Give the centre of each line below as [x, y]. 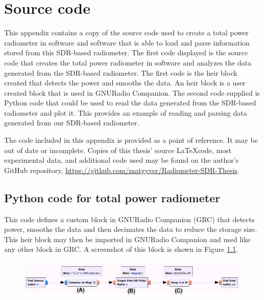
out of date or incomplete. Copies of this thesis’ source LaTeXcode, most [118, 150]
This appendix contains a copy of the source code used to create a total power [126, 33]
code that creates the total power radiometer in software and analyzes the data [128, 62]
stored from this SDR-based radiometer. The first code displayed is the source [126, 52]
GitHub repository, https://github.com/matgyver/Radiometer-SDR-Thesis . [122, 170]
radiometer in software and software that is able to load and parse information [127, 42]
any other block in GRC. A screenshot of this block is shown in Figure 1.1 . [121, 249]
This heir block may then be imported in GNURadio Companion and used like [127, 239]
